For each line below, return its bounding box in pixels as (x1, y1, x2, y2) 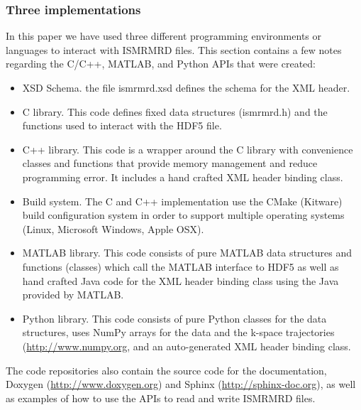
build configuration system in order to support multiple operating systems (22, 207, 345, 222)
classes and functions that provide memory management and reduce (22, 156, 318, 171)
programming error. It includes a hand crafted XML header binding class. (22, 169, 343, 184)
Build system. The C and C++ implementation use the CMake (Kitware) (22, 193, 343, 208)
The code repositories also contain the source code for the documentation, (6, 362, 327, 377)
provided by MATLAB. (22, 287, 124, 302)
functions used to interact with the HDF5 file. (22, 118, 222, 133)
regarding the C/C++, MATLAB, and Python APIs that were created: (6, 56, 316, 71)
